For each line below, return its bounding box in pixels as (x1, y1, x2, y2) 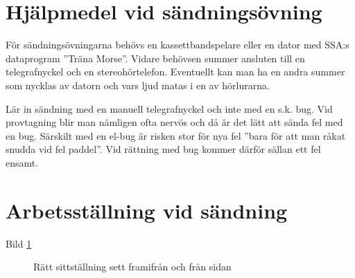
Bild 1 (6, 236, 32, 250)
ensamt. (6, 155, 39, 169)
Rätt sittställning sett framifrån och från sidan (33, 259, 232, 274)
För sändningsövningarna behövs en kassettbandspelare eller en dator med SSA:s (6, 37, 349, 52)
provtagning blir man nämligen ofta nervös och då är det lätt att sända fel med (6, 115, 343, 129)
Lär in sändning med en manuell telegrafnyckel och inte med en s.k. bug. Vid (6, 101, 333, 115)
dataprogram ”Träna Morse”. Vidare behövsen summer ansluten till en (6, 50, 305, 65)
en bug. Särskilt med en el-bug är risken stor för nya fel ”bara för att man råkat (6, 128, 346, 142)
